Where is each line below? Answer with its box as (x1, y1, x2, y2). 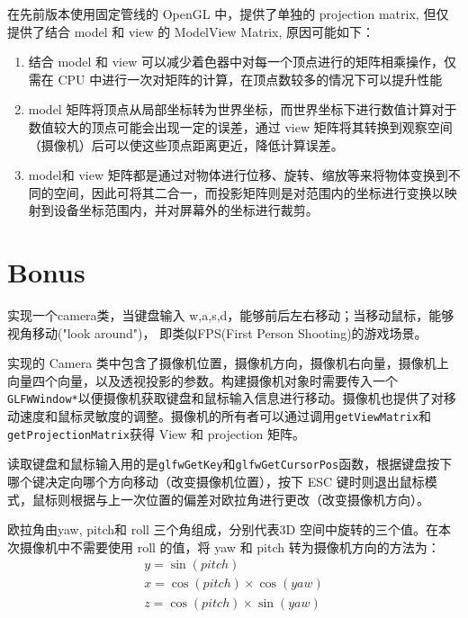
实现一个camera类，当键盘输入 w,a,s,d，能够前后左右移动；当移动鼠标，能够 (7, 306, 454, 325)
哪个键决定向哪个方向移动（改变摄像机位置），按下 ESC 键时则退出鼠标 (7, 472, 425, 491)
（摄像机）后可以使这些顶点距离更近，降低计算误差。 (28, 135, 344, 154)
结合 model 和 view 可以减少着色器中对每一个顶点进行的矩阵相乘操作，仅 (28, 52, 456, 71)
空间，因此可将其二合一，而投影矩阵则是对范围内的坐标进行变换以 (53, 183, 445, 202)
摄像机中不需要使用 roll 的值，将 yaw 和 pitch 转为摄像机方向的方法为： (19, 537, 440, 556)
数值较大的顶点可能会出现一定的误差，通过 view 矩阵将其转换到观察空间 (28, 117, 453, 136)
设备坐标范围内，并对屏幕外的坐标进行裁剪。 (53, 201, 319, 219)
